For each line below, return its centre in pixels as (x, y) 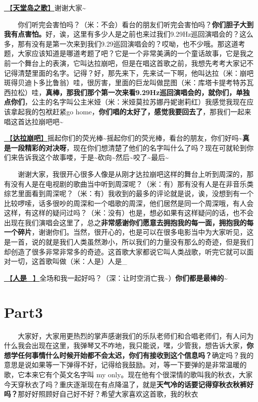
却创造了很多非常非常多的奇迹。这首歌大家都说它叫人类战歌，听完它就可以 (125, 251)
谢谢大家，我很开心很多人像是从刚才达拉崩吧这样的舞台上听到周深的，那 (136, 174)
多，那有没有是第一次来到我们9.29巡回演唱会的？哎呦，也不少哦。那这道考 (125, 43)
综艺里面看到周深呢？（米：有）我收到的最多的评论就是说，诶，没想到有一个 (129, 193)
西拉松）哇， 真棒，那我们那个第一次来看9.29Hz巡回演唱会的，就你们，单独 (127, 92)
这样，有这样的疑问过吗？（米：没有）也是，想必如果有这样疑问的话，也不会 (129, 213)
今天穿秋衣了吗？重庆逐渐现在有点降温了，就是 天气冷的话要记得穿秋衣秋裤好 (129, 384)
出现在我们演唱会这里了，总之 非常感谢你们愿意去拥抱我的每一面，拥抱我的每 (129, 222)
